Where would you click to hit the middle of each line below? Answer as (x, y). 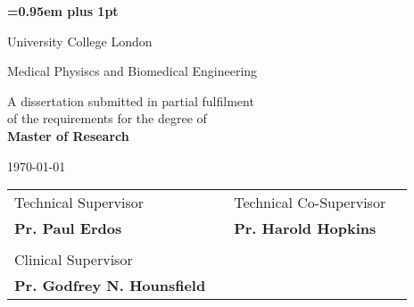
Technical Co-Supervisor (310, 203)
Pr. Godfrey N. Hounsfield (110, 286)
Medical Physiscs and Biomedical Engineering (132, 71)
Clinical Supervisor (74, 260)
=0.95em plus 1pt (63, 11)
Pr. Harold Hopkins (305, 228)
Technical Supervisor (79, 203)
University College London (80, 41)
